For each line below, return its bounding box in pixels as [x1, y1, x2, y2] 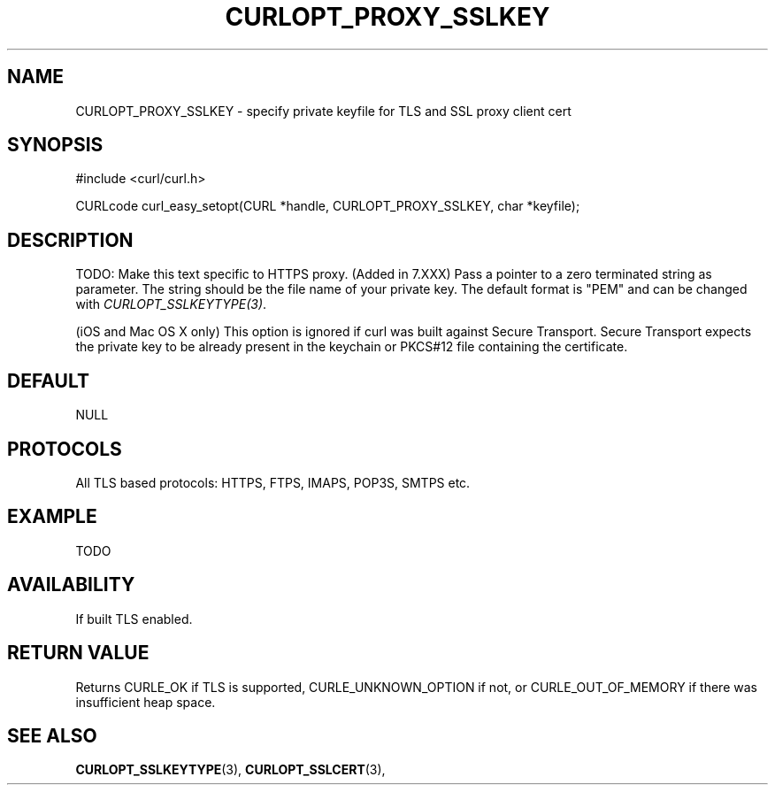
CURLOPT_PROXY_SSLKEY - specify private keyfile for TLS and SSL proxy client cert [75, 103, 572, 119]
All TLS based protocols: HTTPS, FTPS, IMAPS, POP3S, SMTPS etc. [75, 474, 471, 490]
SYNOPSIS [7, 134, 104, 157]
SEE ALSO [7, 724, 97, 747]
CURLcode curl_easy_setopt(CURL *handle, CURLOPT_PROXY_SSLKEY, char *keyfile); [75, 198, 580, 214]
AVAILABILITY [7, 573, 135, 596]
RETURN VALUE [7, 642, 150, 665]
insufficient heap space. [75, 694, 216, 710]
